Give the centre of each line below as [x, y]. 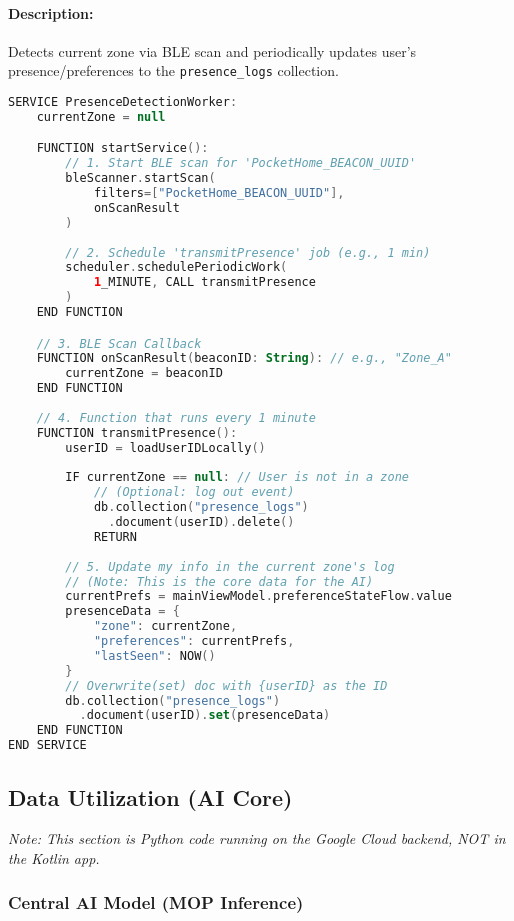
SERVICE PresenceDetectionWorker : [123, 102]
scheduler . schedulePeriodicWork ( [176, 267]
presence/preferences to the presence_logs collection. [173, 70]
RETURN [115, 536]
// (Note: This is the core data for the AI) [219, 581]
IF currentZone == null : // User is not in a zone [237, 477]
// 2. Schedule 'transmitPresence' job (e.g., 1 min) [248, 252]
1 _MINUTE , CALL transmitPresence [204, 282]
